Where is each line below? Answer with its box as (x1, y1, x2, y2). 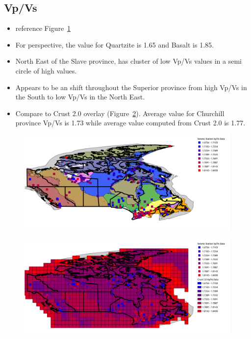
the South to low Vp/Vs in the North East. (15, 92, 145, 102)
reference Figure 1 (15, 23, 71, 33)
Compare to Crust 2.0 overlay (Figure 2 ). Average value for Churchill (15, 108, 225, 118)
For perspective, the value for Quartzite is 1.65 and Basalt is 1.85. (15, 39, 214, 49)
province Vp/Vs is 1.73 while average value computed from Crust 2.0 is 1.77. (15, 118, 246, 128)
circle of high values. (15, 65, 77, 75)
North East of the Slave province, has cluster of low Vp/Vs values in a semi (15, 56, 242, 66)
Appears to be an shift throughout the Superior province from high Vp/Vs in (15, 82, 247, 92)
